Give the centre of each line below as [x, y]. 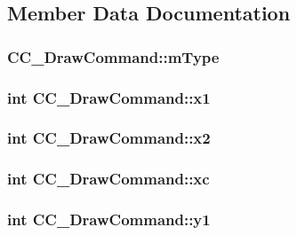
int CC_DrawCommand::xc [108, 179]
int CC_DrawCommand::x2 [109, 138]
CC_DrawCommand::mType [113, 56]
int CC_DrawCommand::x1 [109, 97]
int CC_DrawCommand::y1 [109, 219]
